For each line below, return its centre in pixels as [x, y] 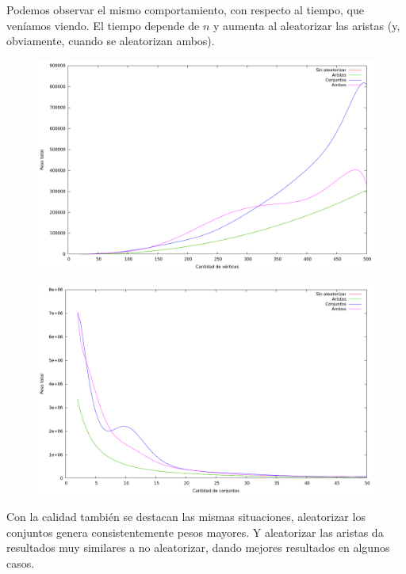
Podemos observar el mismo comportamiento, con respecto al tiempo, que [185, 10]
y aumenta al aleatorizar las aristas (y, [307, 25]
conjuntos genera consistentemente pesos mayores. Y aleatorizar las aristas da [195, 532]
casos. [21, 563]
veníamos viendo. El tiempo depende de [103, 25]
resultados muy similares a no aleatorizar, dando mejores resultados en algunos [198, 547]
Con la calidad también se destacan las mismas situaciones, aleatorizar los [186, 516]
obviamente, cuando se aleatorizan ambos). [111, 41]
